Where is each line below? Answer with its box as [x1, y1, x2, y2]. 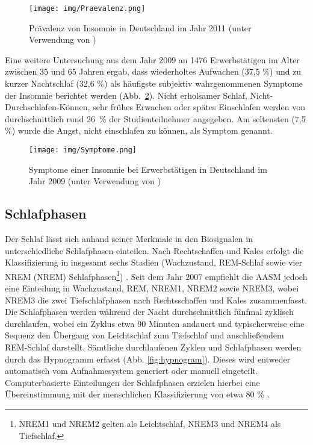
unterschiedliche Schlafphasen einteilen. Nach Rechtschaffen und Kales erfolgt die [5, 244, 304, 257]
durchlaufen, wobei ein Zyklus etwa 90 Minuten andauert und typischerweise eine [5, 317, 305, 329]
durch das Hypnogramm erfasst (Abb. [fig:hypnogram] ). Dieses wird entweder [5, 352, 291, 365]
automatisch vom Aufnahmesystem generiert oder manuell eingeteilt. [5, 364, 258, 377]
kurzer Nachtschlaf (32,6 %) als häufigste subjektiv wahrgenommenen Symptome [5, 77, 303, 90]
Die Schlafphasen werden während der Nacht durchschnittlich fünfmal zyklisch [5, 305, 294, 318]
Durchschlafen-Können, [5, 101, 90, 113]
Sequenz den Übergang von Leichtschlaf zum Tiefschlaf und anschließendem [5, 329, 284, 341]
